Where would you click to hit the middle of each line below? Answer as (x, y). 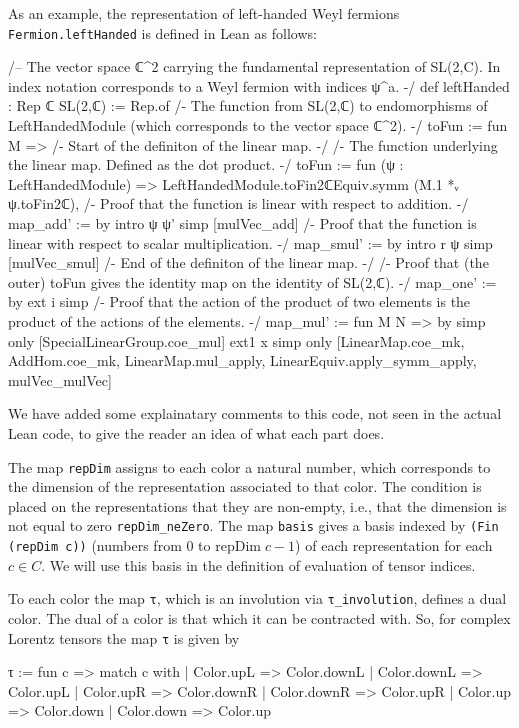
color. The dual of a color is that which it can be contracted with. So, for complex (259, 617)
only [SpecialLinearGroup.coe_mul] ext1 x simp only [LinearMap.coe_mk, (236, 340)
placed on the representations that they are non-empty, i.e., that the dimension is (257, 505)
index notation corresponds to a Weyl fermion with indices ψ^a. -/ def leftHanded (259, 85)
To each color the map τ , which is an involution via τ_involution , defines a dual (257, 598)
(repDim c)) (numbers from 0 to (109, 545)
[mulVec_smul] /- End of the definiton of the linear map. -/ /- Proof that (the (248, 262)
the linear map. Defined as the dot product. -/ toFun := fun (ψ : (206, 164)
